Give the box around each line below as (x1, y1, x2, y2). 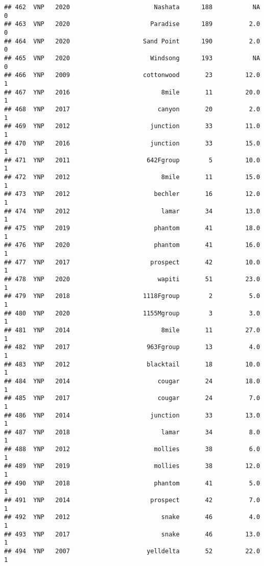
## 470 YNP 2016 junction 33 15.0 (4, 139, 260, 147)
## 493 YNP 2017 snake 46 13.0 (4, 530, 260, 538)
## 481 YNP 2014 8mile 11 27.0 (4, 326, 260, 334)
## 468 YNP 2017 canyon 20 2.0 (4, 105, 260, 113)
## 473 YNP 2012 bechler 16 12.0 (4, 190, 260, 198)
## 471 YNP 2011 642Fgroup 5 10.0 (4, 156, 260, 164)
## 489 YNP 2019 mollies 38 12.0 (4, 462, 260, 470)
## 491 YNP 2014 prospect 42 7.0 (4, 497, 260, 504)
